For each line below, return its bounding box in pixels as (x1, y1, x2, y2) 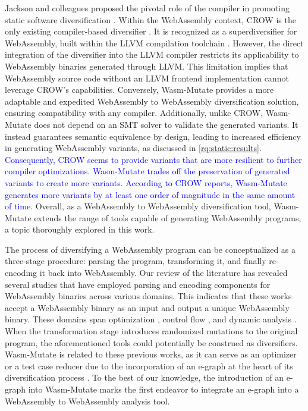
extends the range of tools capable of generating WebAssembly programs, (34, 211, 301, 224)
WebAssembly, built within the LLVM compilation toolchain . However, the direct (5, 36, 304, 49)
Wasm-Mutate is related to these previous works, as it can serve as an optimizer (5, 348, 297, 360)
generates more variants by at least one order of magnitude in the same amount (5, 188, 296, 200)
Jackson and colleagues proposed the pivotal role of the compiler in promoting (5, 2, 290, 14)
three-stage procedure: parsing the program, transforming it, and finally (5, 255, 266, 267)
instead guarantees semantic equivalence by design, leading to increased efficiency (5, 130, 301, 142)
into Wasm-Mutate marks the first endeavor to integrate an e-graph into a (28, 383, 299, 395)
